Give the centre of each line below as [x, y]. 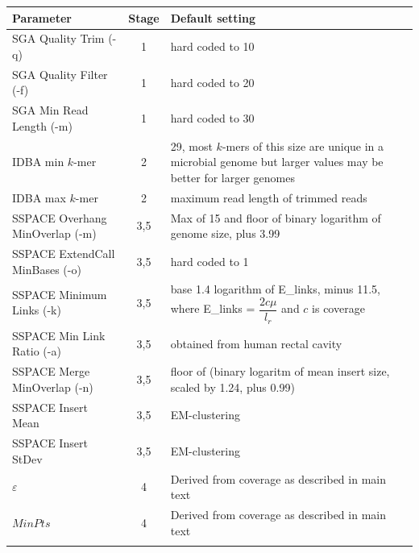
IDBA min [38, 162]
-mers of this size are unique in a [303, 146]
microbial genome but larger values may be [277, 162]
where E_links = [213, 308]
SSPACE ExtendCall [64, 253]
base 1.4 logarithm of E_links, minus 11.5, [275, 289]
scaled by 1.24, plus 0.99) [232, 387]
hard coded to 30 [212, 118]
